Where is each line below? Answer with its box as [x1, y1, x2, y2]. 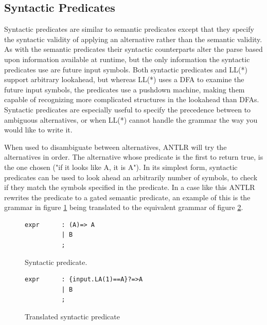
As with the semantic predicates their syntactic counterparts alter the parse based [4, 44, 263, 54]
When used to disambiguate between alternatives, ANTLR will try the [4, 141, 227, 152]
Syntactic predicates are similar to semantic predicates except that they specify [4, 24, 254, 34]
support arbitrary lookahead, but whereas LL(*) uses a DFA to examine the [4, 74, 244, 85]
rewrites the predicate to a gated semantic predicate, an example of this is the [4, 192, 251, 202]
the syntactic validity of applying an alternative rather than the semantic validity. [4, 33, 262, 44]
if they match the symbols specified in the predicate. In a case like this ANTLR [4, 182, 255, 193]
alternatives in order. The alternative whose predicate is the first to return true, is [4, 151, 263, 162]
